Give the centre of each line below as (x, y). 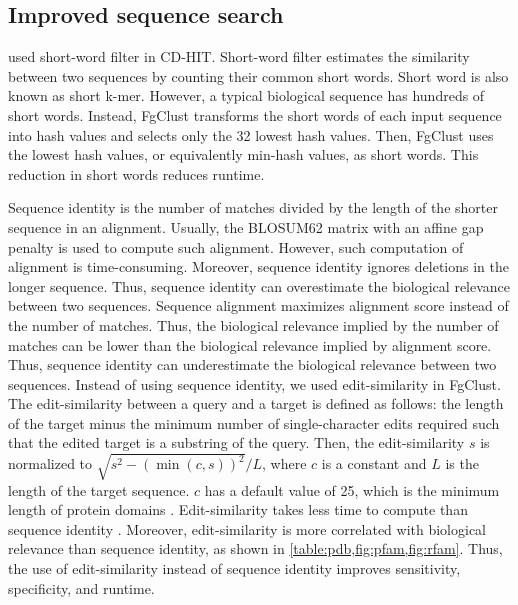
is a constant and (374, 463)
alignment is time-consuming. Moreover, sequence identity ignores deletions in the (258, 266)
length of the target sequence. (99, 489)
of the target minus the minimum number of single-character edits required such (254, 422)
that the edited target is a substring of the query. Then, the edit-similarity (236, 442)
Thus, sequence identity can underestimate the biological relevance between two (252, 364)
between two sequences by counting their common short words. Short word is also (258, 75)
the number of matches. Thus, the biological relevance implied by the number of (253, 324)
